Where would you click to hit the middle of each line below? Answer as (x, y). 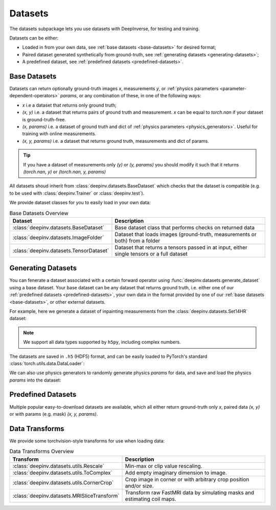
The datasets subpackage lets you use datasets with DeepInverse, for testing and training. (105, 29)
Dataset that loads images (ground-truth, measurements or (186, 234)
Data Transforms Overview (42, 452)
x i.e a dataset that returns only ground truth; (70, 105)
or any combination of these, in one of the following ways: (140, 96)
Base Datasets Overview (39, 213)
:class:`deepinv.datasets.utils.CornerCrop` (63, 482)
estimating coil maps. (151, 499)
